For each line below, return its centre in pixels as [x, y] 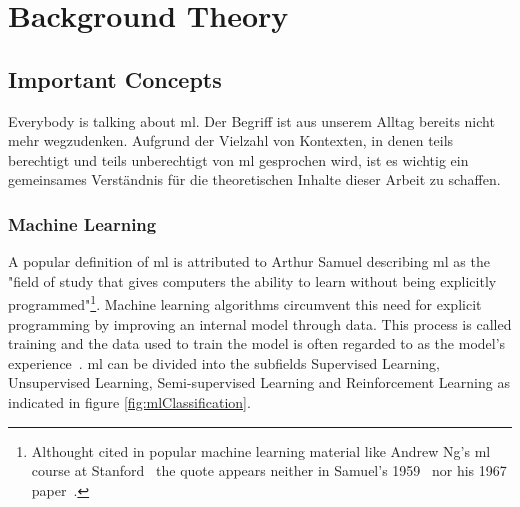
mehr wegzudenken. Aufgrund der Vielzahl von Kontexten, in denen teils [231, 140]
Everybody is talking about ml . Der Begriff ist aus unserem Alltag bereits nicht [251, 120]
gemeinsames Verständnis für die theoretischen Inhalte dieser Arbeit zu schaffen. [254, 179]
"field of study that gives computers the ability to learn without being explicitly [252, 280]
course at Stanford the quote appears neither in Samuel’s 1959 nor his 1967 [269, 470]
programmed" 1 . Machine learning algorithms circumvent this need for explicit [245, 303]
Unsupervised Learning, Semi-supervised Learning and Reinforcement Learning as [259, 382]
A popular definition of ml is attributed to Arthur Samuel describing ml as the [249, 261]
